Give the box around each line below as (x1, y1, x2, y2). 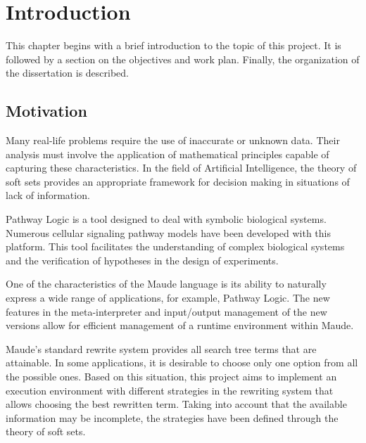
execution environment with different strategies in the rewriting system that (6, 383, 334, 397)
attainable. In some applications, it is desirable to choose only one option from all (6, 355, 358, 370)
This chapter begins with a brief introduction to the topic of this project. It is (6, 38, 341, 53)
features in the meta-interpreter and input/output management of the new (6, 304, 327, 319)
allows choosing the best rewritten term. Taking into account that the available (6, 397, 347, 411)
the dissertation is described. (6, 65, 129, 80)
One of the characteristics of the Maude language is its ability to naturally (6, 276, 327, 291)
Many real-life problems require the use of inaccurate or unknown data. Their (6, 133, 340, 148)
